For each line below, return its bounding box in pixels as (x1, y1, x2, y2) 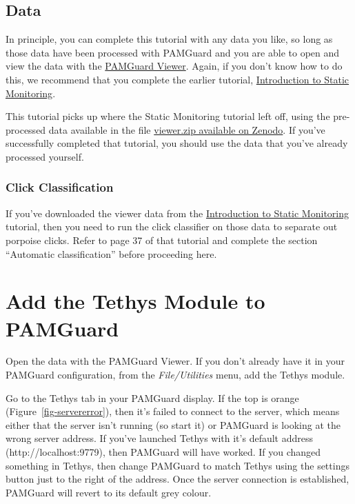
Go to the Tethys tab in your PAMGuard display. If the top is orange (6, 390, 299, 405)
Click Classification (6, 179, 114, 196)
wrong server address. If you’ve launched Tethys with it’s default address (6, 431, 314, 445)
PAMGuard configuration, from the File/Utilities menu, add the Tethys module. (6, 367, 345, 382)
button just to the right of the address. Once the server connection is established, (6, 472, 349, 486)
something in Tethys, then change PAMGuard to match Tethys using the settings (6, 458, 349, 472)
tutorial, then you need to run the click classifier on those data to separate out (6, 219, 338, 234)
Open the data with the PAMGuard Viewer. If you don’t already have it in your (6, 354, 345, 368)
